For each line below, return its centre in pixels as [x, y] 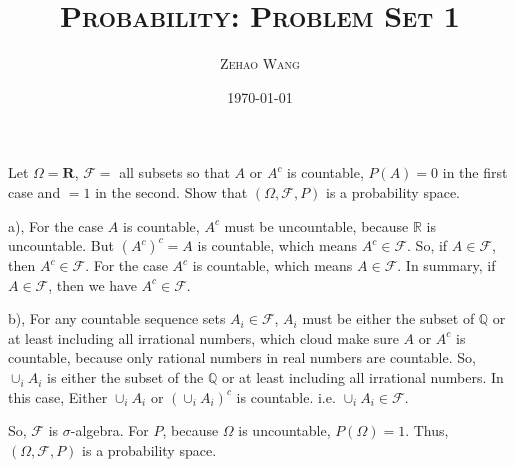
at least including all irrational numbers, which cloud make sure [203, 337]
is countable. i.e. [286, 396]
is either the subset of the [125, 377]
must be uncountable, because [316, 225]
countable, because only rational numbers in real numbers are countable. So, [242, 357]
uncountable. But [61, 245]
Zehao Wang [260, 63]
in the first [475, 172]
